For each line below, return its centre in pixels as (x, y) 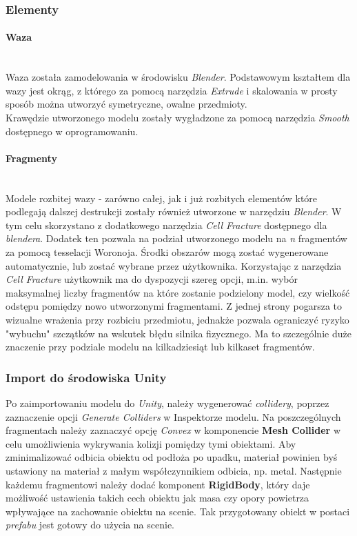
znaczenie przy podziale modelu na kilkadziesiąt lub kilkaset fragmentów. (160, 347)
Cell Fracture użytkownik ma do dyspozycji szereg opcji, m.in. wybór (152, 279)
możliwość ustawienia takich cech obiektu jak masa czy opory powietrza (157, 498)
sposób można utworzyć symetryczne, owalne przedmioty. (126, 104)
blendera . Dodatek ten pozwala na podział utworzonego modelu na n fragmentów (176, 238)
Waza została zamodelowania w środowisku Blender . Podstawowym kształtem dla (178, 77)
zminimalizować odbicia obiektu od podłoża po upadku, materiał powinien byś (172, 457)
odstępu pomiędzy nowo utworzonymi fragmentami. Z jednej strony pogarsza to (174, 306)
